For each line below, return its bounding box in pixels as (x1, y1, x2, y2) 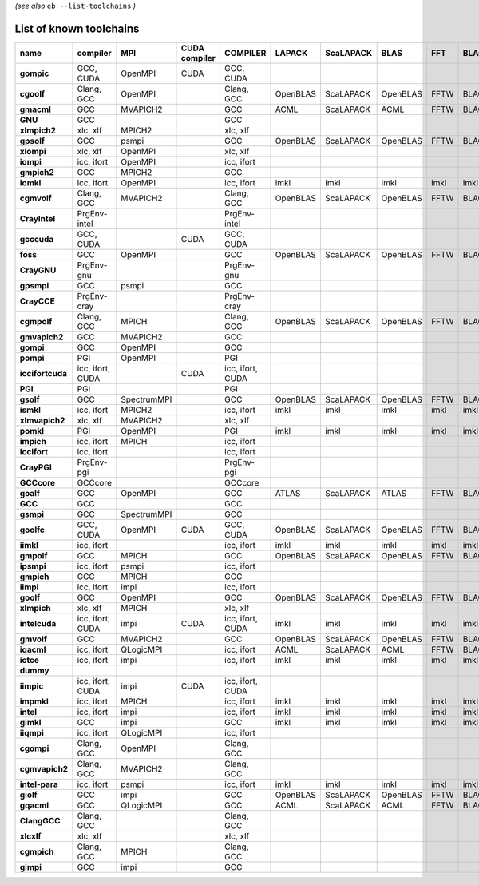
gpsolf (19, 135, 46, 146)
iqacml (19, 644, 46, 655)
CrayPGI (19, 462, 52, 473)
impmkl (19, 696, 49, 707)
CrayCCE (19, 296, 55, 307)
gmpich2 (19, 166, 55, 177)
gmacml (19, 104, 52, 115)
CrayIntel (19, 212, 56, 224)
